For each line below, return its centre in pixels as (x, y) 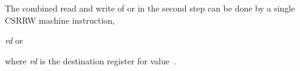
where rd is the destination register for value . (90, 60)
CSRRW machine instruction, (60, 20)
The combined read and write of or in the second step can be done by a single (150, 8)
